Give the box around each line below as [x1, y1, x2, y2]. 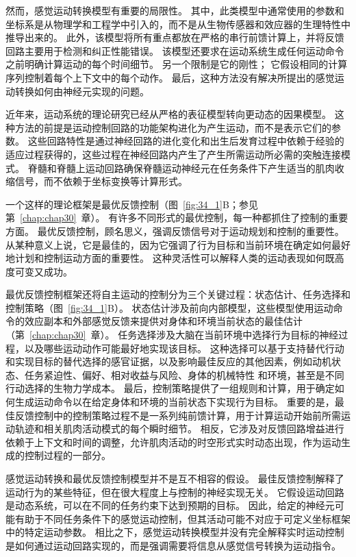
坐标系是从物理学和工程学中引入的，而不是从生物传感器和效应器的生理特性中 [5, 16, 351, 31]
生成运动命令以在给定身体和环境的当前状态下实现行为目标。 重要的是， [14, 395, 335, 409]
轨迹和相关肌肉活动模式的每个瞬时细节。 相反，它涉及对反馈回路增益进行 [14, 421, 344, 436]
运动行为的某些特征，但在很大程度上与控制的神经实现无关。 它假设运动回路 [5, 484, 344, 499]
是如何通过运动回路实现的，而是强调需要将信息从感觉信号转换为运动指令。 [5, 538, 341, 552]
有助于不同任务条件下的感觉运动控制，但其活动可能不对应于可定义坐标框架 [14, 511, 351, 525]
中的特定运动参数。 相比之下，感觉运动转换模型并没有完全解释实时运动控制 [5, 525, 344, 539]
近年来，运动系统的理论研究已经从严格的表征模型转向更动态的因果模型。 [5, 107, 331, 121]
